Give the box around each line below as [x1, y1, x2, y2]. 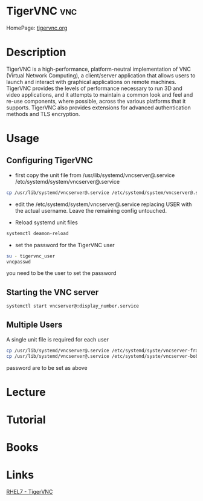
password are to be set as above [6, 364, 88, 371]
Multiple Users [6, 320, 63, 330]
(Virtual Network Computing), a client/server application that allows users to [6, 71, 196, 79]
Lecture [6, 385, 47, 399]
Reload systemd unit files [14, 219, 79, 226]
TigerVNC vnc [6, 4, 77, 18]
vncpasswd [6, 259, 31, 265]
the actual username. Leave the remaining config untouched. [14, 207, 167, 214]
